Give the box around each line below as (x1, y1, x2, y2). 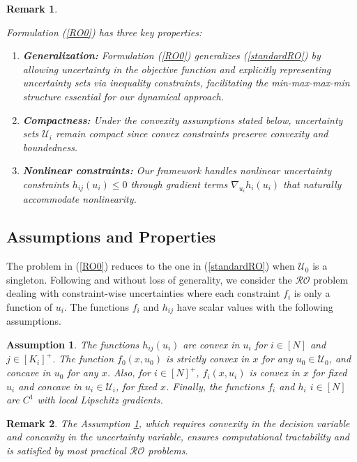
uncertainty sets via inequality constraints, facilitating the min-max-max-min (22, 75, 350, 90)
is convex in (249, 365, 300, 380)
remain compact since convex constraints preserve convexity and (55, 126, 328, 141)
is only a (294, 286, 331, 300)
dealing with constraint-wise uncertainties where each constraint (6, 286, 280, 300)
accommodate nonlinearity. (22, 192, 137, 206)
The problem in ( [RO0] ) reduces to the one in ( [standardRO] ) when (6, 259, 295, 273)
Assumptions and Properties (6, 226, 216, 247)
